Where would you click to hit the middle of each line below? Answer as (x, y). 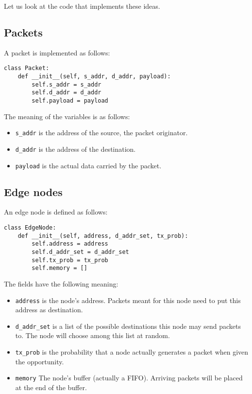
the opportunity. (40, 361)
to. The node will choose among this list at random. (92, 335)
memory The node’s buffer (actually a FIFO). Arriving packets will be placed (129, 378)
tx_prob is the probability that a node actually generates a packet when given (132, 352)
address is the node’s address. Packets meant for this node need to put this (128, 300)
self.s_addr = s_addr (67, 84)
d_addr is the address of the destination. (76, 149)
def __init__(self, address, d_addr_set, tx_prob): (103, 236)
